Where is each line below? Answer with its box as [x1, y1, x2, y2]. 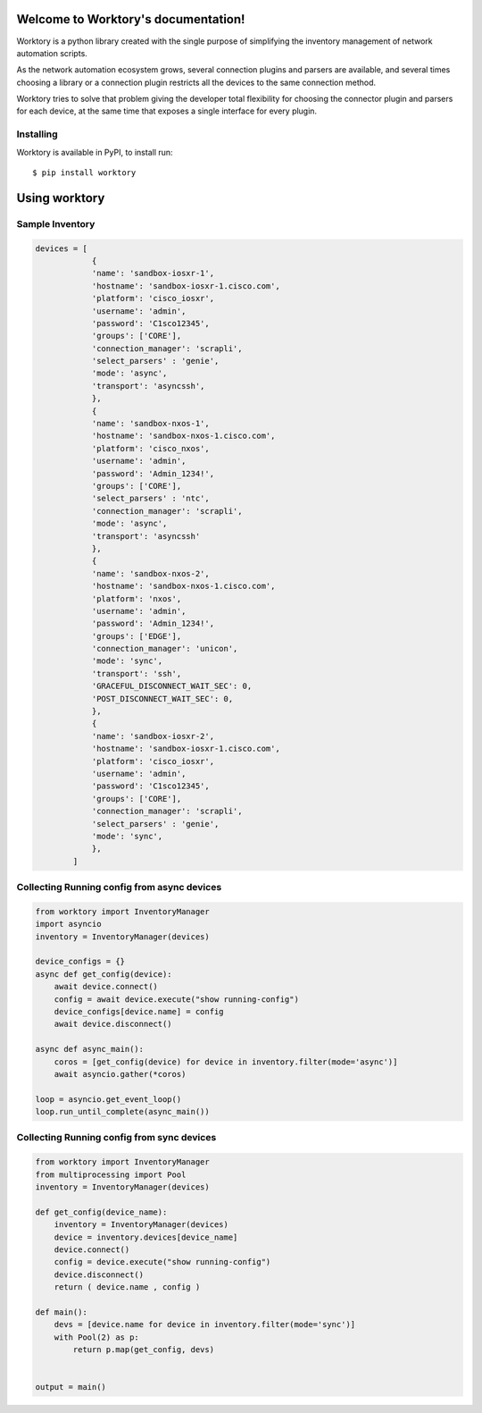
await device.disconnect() [54, 1019, 173, 1030]
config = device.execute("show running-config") [54, 1257, 271, 1267]
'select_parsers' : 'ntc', [91, 493, 210, 504]
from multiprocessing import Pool [35, 1169, 187, 1180]
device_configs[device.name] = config [54, 1006, 224, 1016]
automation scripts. [16, 47, 88, 58]
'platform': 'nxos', [91, 593, 182, 603]
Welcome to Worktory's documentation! [16, 12, 245, 27]
